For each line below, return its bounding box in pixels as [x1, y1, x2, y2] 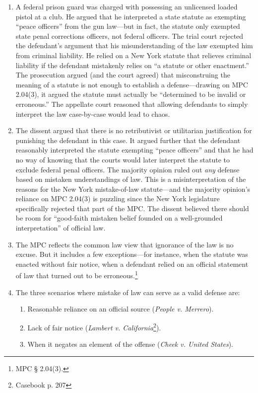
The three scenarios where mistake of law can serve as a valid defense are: [15, 287, 240, 297]
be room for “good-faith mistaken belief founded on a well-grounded [15, 213, 223, 223]
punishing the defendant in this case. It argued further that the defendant [15, 135, 241, 145]
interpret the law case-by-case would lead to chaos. [15, 108, 170, 119]
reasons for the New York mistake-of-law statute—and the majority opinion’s [15, 183, 251, 194]
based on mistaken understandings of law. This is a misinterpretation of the [15, 174, 246, 184]
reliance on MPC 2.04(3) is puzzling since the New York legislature [15, 193, 220, 204]
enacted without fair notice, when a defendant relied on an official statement [15, 258, 249, 269]
